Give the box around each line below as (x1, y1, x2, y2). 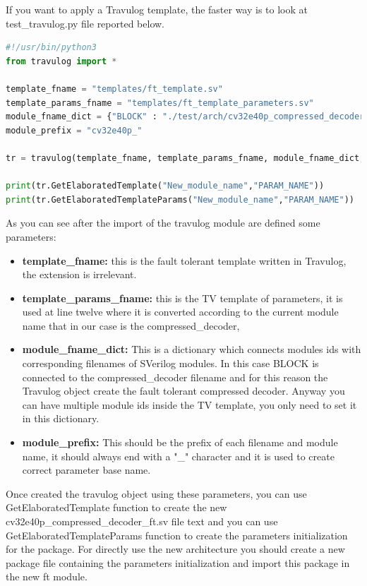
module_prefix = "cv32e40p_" (6, 125, 143, 136)
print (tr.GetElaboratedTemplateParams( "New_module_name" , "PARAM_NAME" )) (6, 194, 354, 205)
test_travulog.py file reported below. (6, 16, 164, 30)
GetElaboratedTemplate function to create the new (6, 500, 227, 515)
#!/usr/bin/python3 (6, 42, 97, 53)
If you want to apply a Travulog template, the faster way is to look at (6, 2, 308, 16)
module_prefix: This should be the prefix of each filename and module (22, 435, 338, 450)
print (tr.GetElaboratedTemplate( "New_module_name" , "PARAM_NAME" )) (6, 181, 325, 191)
